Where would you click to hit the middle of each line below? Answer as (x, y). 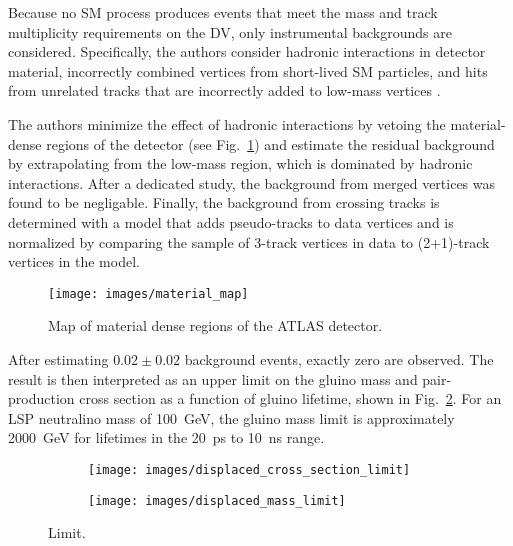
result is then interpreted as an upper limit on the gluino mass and (213, 378)
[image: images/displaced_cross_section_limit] (249, 469)
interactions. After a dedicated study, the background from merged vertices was (252, 182)
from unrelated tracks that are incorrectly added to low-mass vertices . (224, 90)
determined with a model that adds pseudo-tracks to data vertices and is (231, 221)
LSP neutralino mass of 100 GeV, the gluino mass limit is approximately (231, 417)
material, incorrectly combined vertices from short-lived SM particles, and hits (248, 70)
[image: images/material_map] (148, 293)
